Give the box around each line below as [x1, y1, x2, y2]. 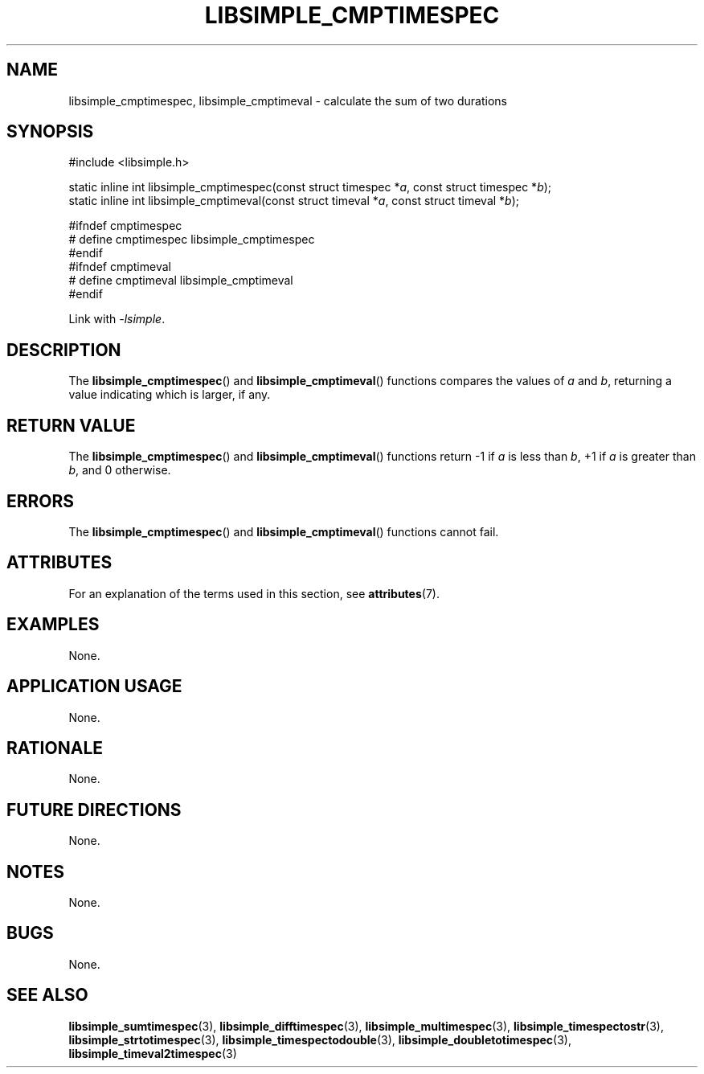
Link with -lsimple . [68, 312, 166, 326]
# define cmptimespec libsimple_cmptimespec [68, 232, 315, 247]
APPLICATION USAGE [6, 676, 182, 697]
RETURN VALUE [6, 415, 136, 436]
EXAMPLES [6, 614, 100, 635]
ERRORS [6, 490, 75, 511]
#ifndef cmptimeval [68, 260, 171, 274]
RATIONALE [6, 737, 104, 758]
